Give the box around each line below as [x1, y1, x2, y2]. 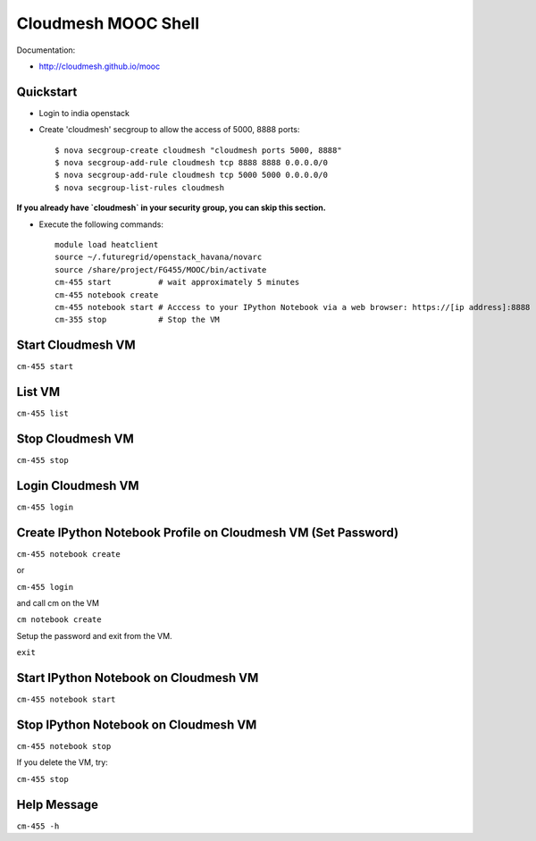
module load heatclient [54, 240, 159, 249]
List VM [16, 384, 61, 399]
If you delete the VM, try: [16, 757, 109, 768]
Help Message [16, 796, 98, 812]
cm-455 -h [16, 820, 60, 831]
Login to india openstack [38, 107, 130, 118]
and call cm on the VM [16, 598, 100, 609]
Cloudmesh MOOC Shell [16, 13, 200, 33]
